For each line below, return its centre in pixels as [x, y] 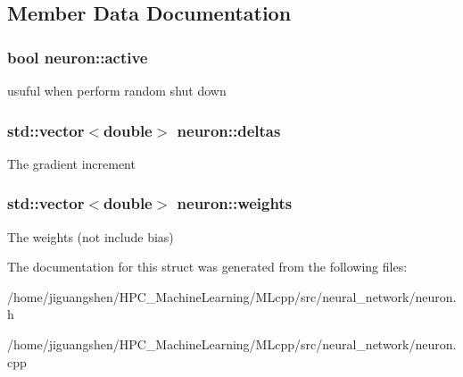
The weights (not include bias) [91, 236]
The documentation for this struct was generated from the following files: [207, 267]
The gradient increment [71, 163]
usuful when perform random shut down [117, 90]
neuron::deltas [229, 130]
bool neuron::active [78, 57]
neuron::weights [235, 203]
